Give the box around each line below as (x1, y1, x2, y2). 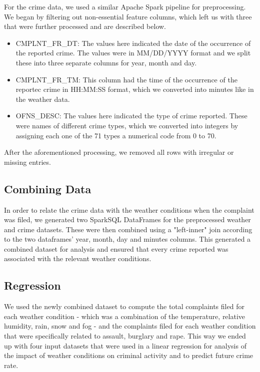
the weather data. (15, 93, 70, 104)
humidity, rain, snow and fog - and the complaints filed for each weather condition (4, 321, 256, 331)
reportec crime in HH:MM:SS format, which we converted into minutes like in (15, 84, 254, 94)
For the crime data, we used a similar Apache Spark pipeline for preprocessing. (4, 1, 246, 11)
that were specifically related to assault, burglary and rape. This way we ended (4, 331, 246, 341)
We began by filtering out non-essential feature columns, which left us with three (4, 11, 252, 21)
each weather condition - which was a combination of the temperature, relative (4, 311, 245, 321)
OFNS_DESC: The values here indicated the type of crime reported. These (15, 110, 247, 121)
